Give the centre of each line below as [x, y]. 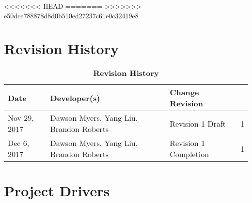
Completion [189, 154]
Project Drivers [57, 190]
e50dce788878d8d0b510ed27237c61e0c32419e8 [71, 15]
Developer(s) [75, 98]
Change [184, 92]
